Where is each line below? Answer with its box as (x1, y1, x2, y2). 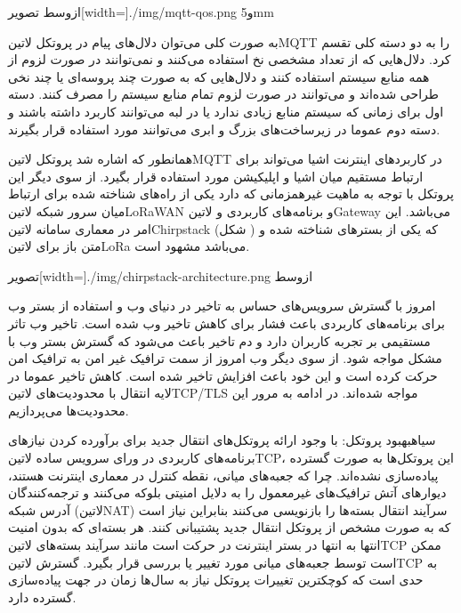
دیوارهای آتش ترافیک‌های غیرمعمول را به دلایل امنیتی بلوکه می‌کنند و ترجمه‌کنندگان (8, 483, 447, 502)
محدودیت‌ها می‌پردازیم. (8, 400, 129, 419)
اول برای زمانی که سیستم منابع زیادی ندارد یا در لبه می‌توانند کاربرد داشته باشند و (8, 101, 444, 120)
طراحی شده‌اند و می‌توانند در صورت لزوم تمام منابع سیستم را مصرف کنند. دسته (8, 85, 439, 103)
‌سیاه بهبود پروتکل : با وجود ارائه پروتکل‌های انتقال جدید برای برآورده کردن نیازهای (8, 431, 436, 449)
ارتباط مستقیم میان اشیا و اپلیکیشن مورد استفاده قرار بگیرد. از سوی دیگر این (8, 166, 424, 185)
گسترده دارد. (8, 587, 77, 606)
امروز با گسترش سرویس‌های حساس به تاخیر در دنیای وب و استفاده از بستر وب (8, 296, 436, 315)
